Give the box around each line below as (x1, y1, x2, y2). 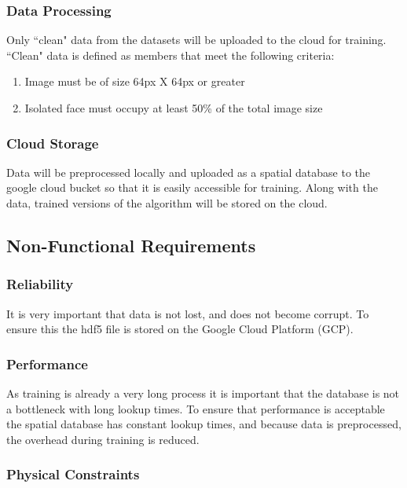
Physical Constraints (6, 464, 140, 484)
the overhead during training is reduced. (6, 431, 200, 447)
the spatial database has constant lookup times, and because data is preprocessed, (6, 416, 401, 432)
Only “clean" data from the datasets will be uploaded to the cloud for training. (6, 31, 387, 48)
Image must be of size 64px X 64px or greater (24, 73, 245, 90)
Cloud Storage (6, 133, 99, 152)
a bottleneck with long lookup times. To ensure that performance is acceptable (6, 400, 385, 416)
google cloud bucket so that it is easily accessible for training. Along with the (6, 179, 378, 196)
